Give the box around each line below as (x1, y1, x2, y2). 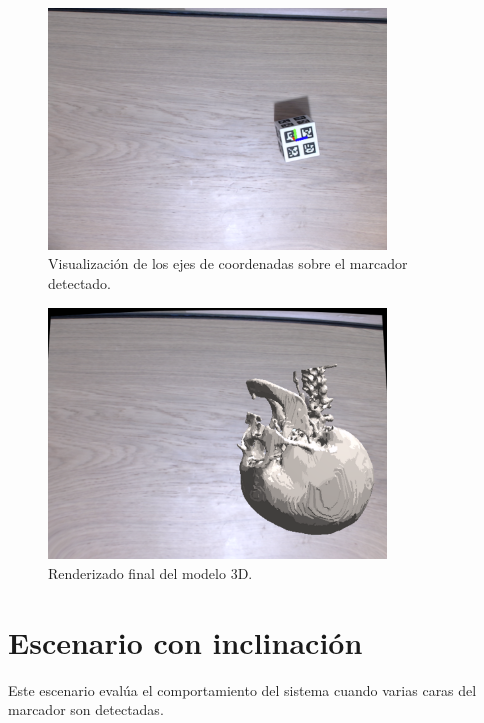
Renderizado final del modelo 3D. (48, 562, 253, 583)
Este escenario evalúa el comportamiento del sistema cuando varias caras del (8, 679, 477, 700)
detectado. (48, 272, 111, 293)
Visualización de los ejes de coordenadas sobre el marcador (48, 253, 408, 274)
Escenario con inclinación (8, 621, 363, 662)
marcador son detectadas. (8, 699, 164, 720)
